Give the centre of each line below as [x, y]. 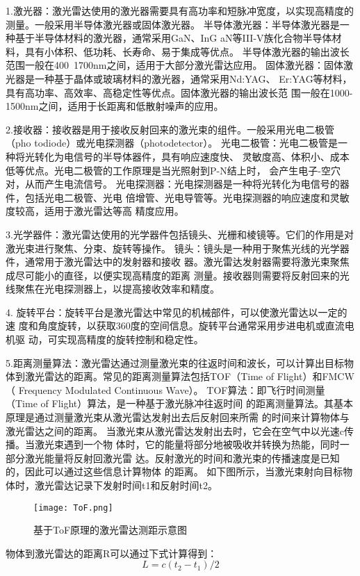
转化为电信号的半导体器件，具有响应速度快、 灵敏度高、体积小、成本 [192, 156]
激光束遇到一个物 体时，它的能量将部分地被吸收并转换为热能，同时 [187, 444]
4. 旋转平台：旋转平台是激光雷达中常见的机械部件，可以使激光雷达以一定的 [177, 312]
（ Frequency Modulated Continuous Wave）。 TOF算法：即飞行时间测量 [165, 389]
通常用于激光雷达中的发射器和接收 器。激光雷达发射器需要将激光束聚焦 [187, 262]
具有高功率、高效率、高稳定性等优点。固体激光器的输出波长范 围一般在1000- [179, 92]
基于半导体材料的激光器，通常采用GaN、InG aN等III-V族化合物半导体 [173, 38]
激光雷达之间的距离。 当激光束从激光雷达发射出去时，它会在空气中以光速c [175, 430]
